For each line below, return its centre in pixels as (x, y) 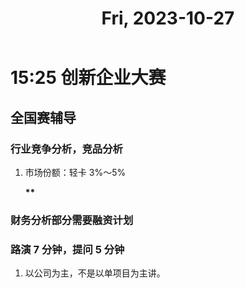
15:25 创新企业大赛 (88, 78)
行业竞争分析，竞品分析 (66, 149)
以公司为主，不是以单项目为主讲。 (95, 273)
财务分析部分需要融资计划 (72, 220)
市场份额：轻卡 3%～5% (75, 172)
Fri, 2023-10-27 (168, 18)
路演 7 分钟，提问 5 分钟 (67, 249)
